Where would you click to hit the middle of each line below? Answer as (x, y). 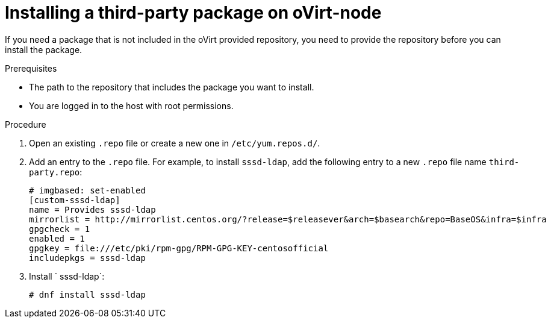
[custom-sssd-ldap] (75, 200)
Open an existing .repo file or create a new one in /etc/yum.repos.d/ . (175, 143)
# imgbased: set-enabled (87, 190)
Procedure (26, 124)
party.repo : (56, 172)
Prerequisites (31, 68)
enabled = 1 (57, 238)
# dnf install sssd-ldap (87, 294)
